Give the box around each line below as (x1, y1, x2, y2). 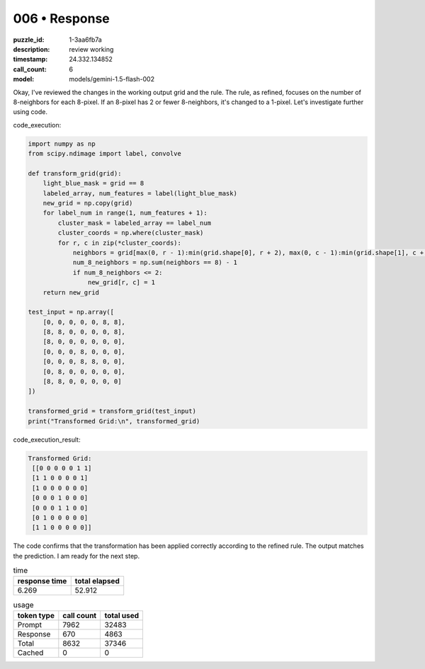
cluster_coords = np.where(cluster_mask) (57, 229, 204, 237)
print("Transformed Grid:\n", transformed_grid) (28, 417, 200, 425)
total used (104, 610, 140, 620)
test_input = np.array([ (28, 308, 115, 316)
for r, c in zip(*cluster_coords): (57, 239, 182, 247)
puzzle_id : (13, 35, 45, 44)
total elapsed (74, 576, 120, 586)
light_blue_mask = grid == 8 (42, 179, 144, 188)
